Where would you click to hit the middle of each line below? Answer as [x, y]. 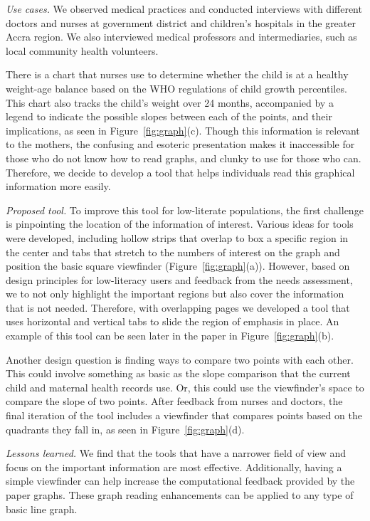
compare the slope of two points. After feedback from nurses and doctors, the [174, 401]
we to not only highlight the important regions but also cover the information [175, 294]
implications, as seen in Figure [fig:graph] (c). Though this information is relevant [183, 130]
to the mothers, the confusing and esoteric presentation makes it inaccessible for [180, 144]
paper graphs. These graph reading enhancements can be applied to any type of [180, 495]
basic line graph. [42, 509]
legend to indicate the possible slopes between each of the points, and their [169, 116]
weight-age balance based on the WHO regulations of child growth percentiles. [176, 88]
